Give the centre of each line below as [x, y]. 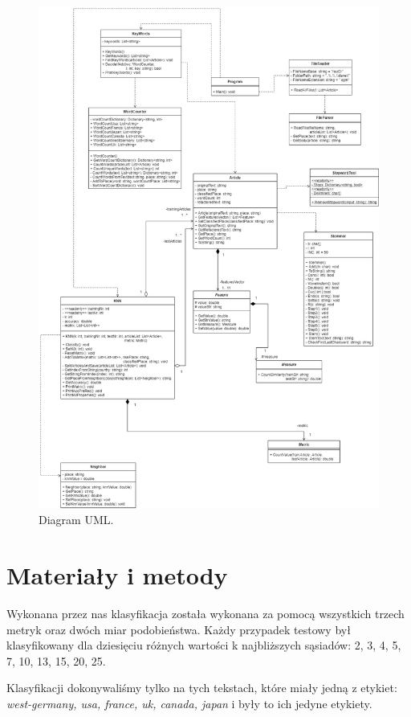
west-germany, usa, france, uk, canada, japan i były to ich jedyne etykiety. [189, 703]
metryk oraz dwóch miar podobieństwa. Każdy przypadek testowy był [179, 629]
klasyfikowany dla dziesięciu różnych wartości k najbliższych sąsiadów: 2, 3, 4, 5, [204, 645]
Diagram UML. [76, 520]
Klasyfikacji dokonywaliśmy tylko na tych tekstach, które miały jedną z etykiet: [202, 688]
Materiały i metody [117, 575]
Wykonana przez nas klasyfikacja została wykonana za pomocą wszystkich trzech [205, 614]
